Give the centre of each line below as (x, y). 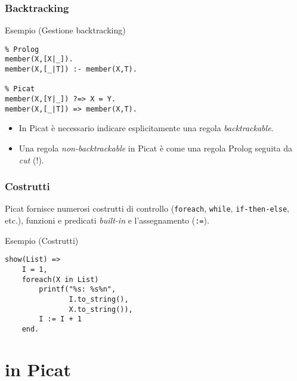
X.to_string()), (101, 309)
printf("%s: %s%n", (78, 289)
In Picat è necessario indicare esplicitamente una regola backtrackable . (146, 128)
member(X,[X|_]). (39, 59)
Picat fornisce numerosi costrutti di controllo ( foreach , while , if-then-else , (147, 208)
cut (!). (31, 159)
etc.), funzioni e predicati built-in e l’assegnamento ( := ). (107, 220)
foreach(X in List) (60, 279)
